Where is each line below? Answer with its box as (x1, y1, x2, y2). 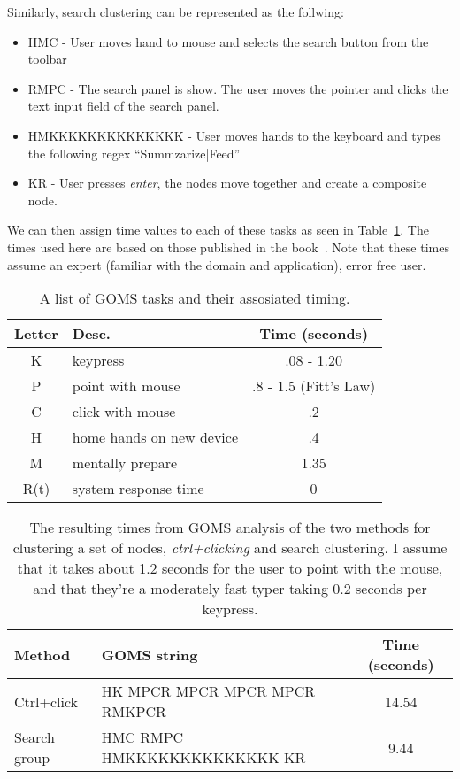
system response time (72, 478, 204, 499)
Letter (14, 323, 58, 344)
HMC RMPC (101, 727, 184, 748)
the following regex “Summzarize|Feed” (27, 143, 241, 162)
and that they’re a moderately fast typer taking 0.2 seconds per (33, 578, 427, 599)
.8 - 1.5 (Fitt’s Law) (252, 375, 376, 397)
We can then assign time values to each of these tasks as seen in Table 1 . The (7, 220, 429, 239)
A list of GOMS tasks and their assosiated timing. (39, 288, 350, 309)
